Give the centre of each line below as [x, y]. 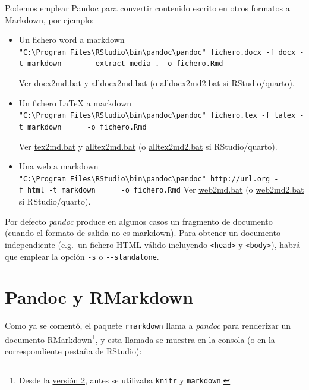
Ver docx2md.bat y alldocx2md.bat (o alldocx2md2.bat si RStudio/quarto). [157, 83]
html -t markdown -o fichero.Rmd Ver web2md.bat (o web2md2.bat [166, 189]
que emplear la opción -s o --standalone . [82, 256]
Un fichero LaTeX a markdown [75, 103]
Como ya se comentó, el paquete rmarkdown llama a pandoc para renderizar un [148, 325]
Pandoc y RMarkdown [99, 297]
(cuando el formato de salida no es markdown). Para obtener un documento [143, 233]
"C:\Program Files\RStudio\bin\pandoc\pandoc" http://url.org [144, 179]
